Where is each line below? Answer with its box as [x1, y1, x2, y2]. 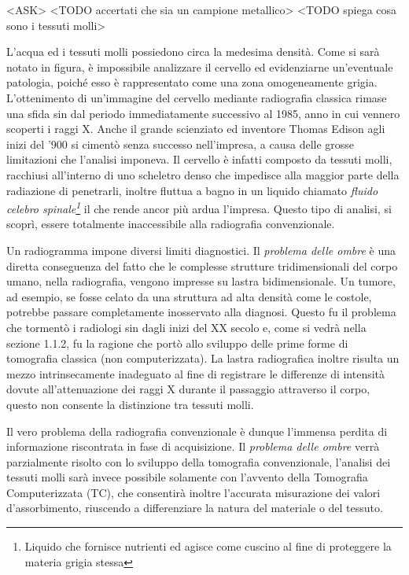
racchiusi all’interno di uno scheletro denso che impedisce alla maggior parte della [6, 166, 400, 182]
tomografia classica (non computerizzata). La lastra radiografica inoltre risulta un [6, 350, 400, 367]
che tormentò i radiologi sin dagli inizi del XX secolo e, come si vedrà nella [6, 319, 367, 335]
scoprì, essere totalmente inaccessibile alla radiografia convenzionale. [6, 216, 335, 232]
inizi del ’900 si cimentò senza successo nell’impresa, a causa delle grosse [6, 135, 355, 152]
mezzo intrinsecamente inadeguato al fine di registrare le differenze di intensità [6, 365, 385, 381]
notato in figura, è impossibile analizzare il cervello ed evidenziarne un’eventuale [6, 58, 393, 75]
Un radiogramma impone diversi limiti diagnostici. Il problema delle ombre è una [6, 241, 396, 258]
